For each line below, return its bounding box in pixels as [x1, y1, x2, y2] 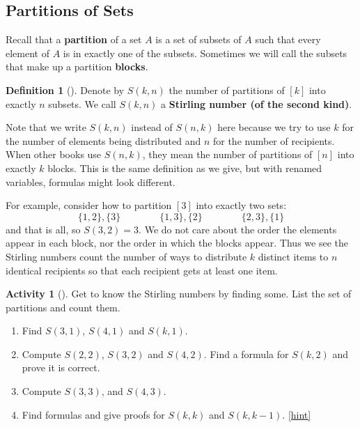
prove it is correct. [22, 360, 100, 375]
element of [6, 45, 49, 60]
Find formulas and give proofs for [22, 407, 165, 421]
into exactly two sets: [196, 198, 287, 212]
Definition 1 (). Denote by [6, 82, 125, 97]
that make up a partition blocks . [6, 59, 148, 74]
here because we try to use [217, 120, 331, 134]
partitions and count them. [6, 300, 120, 314]
